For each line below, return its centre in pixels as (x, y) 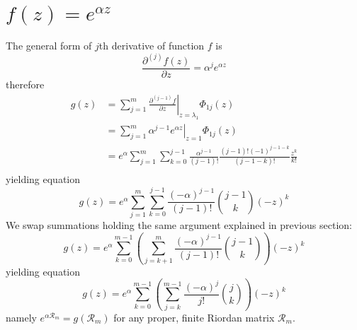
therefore (25, 84)
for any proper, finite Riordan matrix (194, 317)
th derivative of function (152, 45)
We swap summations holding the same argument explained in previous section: (179, 225)
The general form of (49, 45)
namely (21, 317)
